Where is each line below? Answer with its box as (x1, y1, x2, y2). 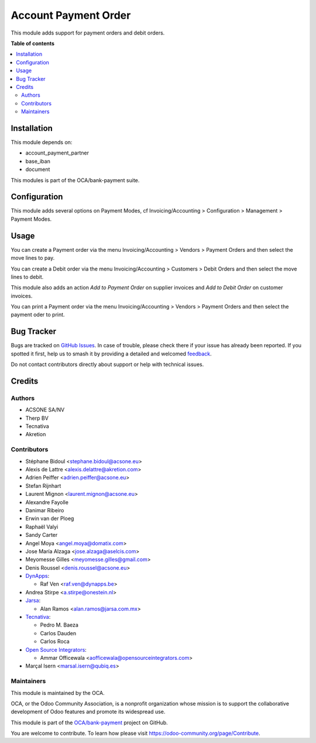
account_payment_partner (25, 149, 89, 156)
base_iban (25, 157, 51, 165)
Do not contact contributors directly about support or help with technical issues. (11, 361, 204, 368)
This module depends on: (11, 138, 73, 146)
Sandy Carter (25, 532, 58, 539)
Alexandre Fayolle (25, 498, 68, 506)
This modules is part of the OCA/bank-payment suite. (11, 176, 140, 184)
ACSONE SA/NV (25, 406, 65, 413)
